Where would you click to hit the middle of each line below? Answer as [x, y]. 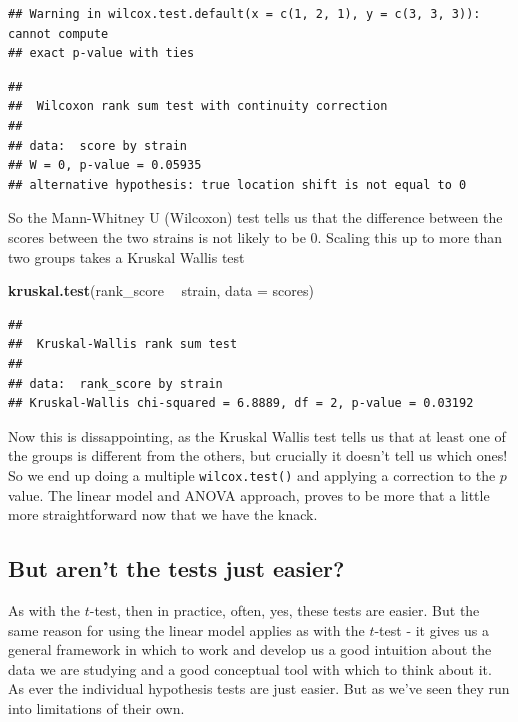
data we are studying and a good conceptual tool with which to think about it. [250, 668]
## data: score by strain [97, 145]
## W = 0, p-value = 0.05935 [105, 165]
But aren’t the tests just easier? [176, 568]
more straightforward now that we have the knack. [163, 514]
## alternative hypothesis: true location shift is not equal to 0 [237, 184]
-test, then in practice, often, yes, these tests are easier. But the [284, 609]
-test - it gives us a [431, 629]
